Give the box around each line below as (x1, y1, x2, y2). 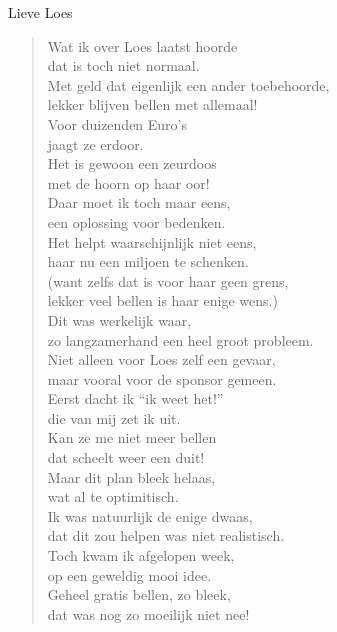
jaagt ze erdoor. (47, 133, 144, 154)
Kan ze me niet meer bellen (47, 427, 217, 448)
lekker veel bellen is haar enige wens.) (47, 290, 278, 311)
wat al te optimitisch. (47, 486, 179, 507)
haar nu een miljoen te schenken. (47, 251, 249, 272)
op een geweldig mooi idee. (47, 564, 212, 585)
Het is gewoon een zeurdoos (47, 153, 217, 174)
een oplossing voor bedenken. (47, 211, 226, 232)
